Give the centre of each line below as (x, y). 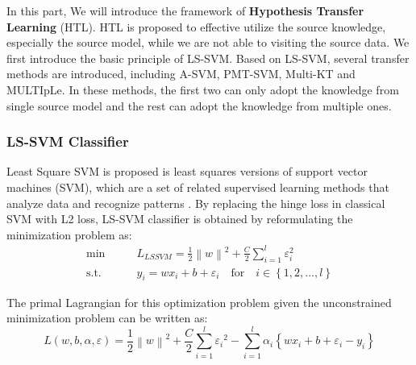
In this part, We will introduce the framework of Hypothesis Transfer (185, 10)
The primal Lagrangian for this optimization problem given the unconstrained (199, 302)
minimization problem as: (69, 234)
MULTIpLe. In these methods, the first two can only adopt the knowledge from (203, 89)
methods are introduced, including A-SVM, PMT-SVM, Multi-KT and (181, 74)
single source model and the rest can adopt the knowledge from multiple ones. (199, 105)
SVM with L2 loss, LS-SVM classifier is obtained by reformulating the (180, 219)
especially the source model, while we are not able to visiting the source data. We (208, 42)
